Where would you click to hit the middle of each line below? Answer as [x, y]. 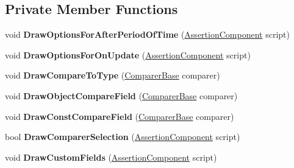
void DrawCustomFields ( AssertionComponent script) [111, 157]
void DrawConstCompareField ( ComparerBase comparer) [120, 116]
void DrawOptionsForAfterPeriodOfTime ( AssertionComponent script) [147, 34]
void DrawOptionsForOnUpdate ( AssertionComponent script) [128, 54]
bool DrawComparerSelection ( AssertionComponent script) [123, 137]
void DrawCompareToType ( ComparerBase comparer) [113, 75]
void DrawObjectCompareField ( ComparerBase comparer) [121, 95]
